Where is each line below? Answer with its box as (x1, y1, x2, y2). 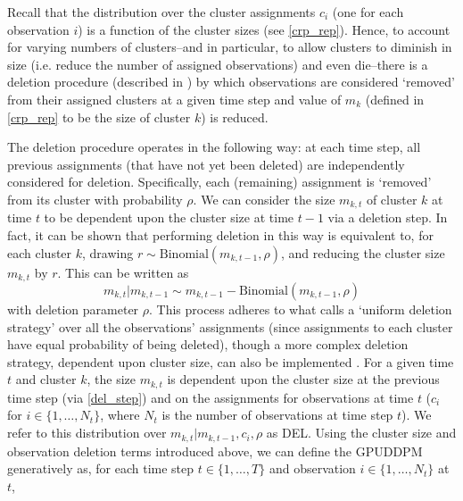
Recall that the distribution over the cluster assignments (7, 3, 316, 21)
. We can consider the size (193, 189, 335, 208)
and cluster (15, 370, 77, 388)
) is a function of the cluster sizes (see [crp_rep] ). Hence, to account (78, 20, 451, 38)
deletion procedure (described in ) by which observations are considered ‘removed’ (7, 72, 455, 91)
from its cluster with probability (7, 189, 183, 208)
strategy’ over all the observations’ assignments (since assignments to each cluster (7, 317, 453, 336)
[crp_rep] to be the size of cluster (7, 107, 191, 126)
